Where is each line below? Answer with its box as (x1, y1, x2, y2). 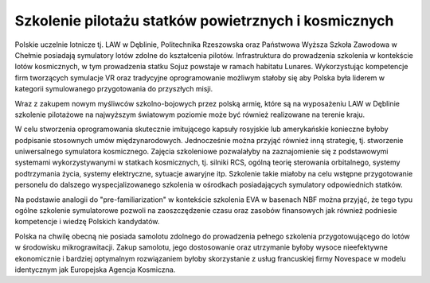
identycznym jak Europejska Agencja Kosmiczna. (14, 265, 176, 274)
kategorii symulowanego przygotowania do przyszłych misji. (14, 84, 213, 94)
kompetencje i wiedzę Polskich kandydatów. (14, 217, 160, 227)
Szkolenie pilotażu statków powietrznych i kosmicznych (14, 12, 394, 29)
